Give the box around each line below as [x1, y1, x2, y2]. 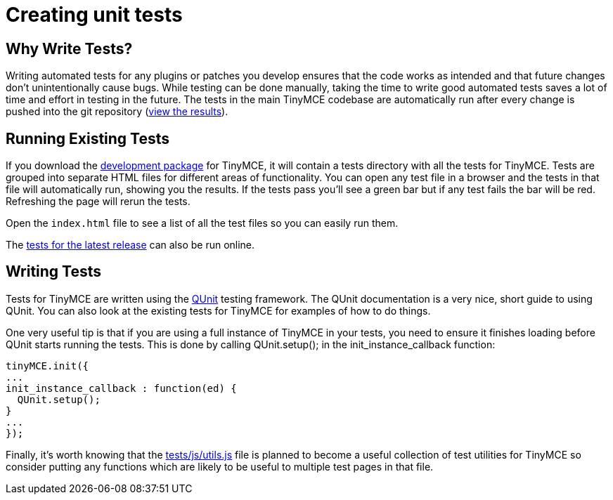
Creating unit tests [6, 3, 183, 27]
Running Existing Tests [6, 129, 170, 147]
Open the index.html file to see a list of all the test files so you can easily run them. [6, 217, 399, 230]
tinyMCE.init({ [6, 360, 89, 371]
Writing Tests [6, 263, 102, 281]
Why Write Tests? [6, 39, 133, 58]
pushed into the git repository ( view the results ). [6, 105, 228, 118]
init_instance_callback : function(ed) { [6, 382, 237, 394]
